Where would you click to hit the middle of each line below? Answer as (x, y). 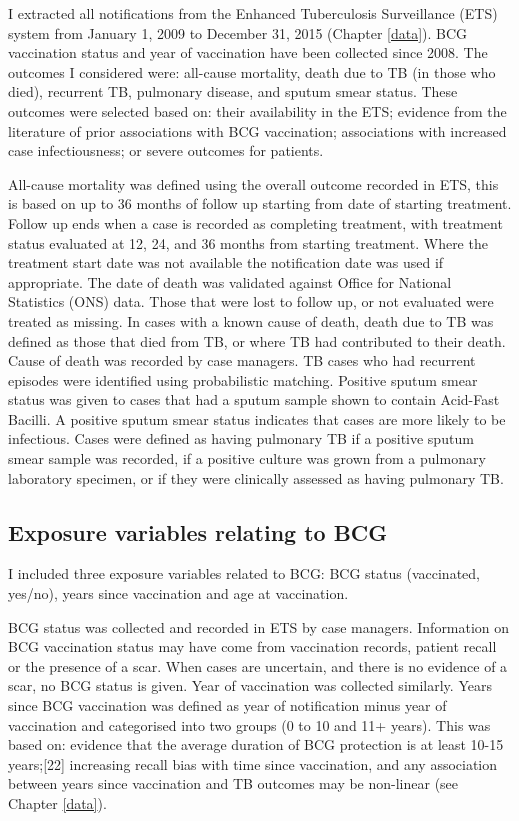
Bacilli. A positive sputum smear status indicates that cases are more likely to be (257, 418)
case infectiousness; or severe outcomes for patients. (166, 150)
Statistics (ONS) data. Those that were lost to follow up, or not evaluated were (251, 301)
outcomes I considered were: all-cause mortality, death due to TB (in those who (252, 71)
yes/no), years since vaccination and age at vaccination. (178, 593)
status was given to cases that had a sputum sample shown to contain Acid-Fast (254, 399)
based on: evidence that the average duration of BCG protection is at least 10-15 (256, 744)
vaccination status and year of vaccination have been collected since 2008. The (248, 52)
